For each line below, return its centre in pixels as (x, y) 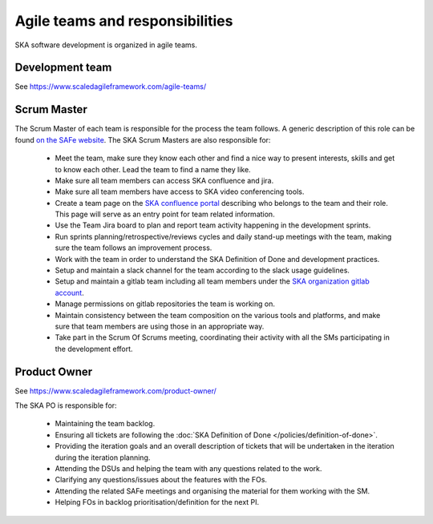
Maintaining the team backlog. (105, 424)
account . (69, 292)
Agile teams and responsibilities (124, 21)
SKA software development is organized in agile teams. (106, 45)
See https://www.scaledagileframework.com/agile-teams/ (111, 87)
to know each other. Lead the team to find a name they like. (153, 169)
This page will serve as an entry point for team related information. (165, 214)
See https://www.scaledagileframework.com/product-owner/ (115, 391)
